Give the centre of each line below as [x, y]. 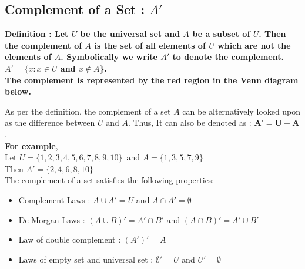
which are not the [254, 45]
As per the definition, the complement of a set [88, 111]
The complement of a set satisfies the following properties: [110, 180]
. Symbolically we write [109, 57]
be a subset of [221, 34]
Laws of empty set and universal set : [86, 259]
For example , [31, 145]
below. [18, 91]
